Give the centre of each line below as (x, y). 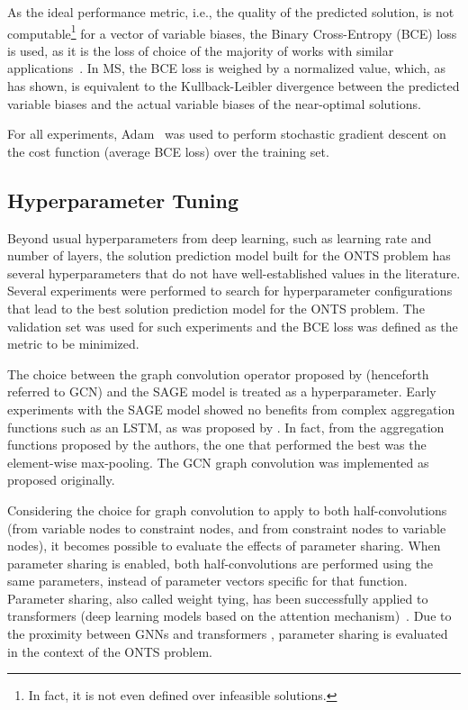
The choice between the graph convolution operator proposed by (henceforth (218, 373)
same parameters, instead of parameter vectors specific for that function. (207, 581)
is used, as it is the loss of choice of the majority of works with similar (201, 50)
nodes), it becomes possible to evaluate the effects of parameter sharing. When (224, 546)
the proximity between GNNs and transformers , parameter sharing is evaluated (228, 634)
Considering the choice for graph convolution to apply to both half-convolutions (227, 510)
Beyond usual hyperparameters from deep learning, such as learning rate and (220, 237)
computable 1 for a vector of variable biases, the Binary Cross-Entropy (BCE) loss (232, 32)
